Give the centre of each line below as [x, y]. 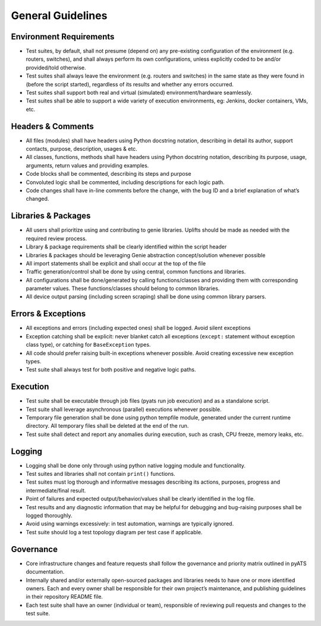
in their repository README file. [64, 597]
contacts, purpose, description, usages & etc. [82, 149]
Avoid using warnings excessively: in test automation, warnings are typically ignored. [130, 524]
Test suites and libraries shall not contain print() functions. [100, 474]
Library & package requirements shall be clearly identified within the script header [126, 247]
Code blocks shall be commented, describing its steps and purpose [108, 174]
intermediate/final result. [56, 490]
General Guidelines [59, 15]
